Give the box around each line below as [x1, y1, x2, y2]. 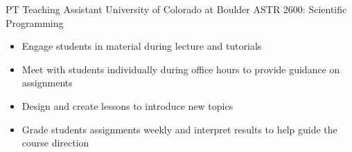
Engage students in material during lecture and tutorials [21, 39, 262, 53]
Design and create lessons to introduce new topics [21, 98, 234, 113]
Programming [6, 15, 64, 30]
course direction [21, 135, 89, 150]
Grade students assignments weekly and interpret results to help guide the [21, 122, 337, 136]
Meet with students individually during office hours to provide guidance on [21, 61, 340, 76]
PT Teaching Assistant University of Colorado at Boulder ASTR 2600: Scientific [6, 2, 347, 16]
